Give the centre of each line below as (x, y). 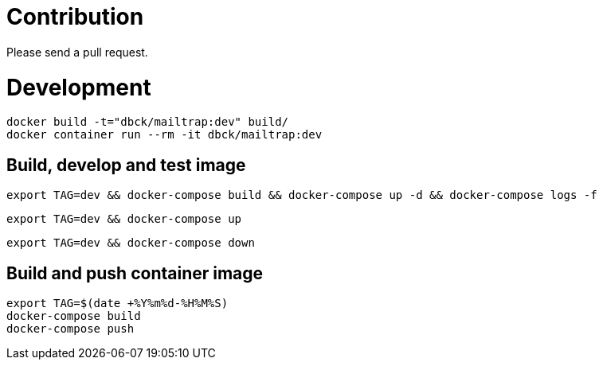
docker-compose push (70, 328)
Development (79, 87)
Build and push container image (135, 273)
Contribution (75, 17)
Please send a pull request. (77, 52)
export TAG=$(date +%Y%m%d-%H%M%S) (117, 303)
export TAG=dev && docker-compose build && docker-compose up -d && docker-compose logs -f (302, 195)
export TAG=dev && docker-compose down (131, 243)
